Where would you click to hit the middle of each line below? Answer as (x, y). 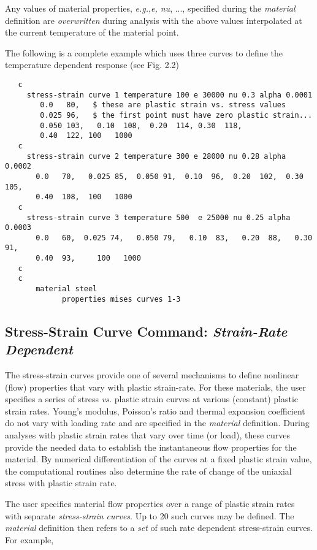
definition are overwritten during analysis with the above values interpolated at (154, 20)
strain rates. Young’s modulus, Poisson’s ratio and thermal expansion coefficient (155, 411)
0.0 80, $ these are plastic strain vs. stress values (163, 105)
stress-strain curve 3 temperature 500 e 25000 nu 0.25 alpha (158, 217)
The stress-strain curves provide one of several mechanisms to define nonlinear (152, 375)
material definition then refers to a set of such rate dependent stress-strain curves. (159, 528)
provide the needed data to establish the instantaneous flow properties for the (151, 447)
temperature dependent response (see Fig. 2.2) (92, 65)
